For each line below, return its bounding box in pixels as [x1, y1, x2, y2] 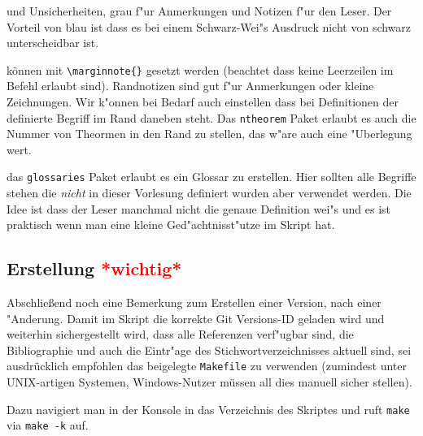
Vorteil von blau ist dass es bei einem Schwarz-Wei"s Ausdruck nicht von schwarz [7, 18, 412, 35]
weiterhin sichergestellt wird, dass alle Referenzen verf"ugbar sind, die [7, 326, 354, 343]
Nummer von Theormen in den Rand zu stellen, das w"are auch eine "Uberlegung [7, 125, 412, 142]
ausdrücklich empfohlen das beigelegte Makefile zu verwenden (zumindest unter [7, 357, 408, 374]
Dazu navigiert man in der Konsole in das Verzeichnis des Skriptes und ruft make [7, 400, 410, 417]
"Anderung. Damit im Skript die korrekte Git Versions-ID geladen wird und [7, 309, 385, 326]
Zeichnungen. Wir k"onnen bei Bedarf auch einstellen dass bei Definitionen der [7, 93, 399, 110]
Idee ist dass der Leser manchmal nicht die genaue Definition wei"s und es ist [7, 200, 391, 217]
